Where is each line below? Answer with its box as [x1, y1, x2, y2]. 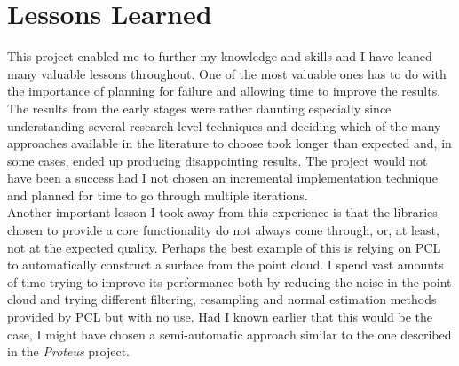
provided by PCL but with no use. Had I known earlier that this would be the [7, 308, 433, 326]
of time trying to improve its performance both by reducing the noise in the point [7, 272, 452, 291]
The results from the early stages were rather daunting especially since [7, 98, 392, 117]
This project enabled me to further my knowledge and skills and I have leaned [7, 47, 432, 66]
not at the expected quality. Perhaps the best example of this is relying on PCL [7, 238, 441, 256]
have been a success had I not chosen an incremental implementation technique [7, 168, 438, 187]
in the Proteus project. [7, 342, 131, 361]
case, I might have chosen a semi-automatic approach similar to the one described [7, 324, 452, 343]
